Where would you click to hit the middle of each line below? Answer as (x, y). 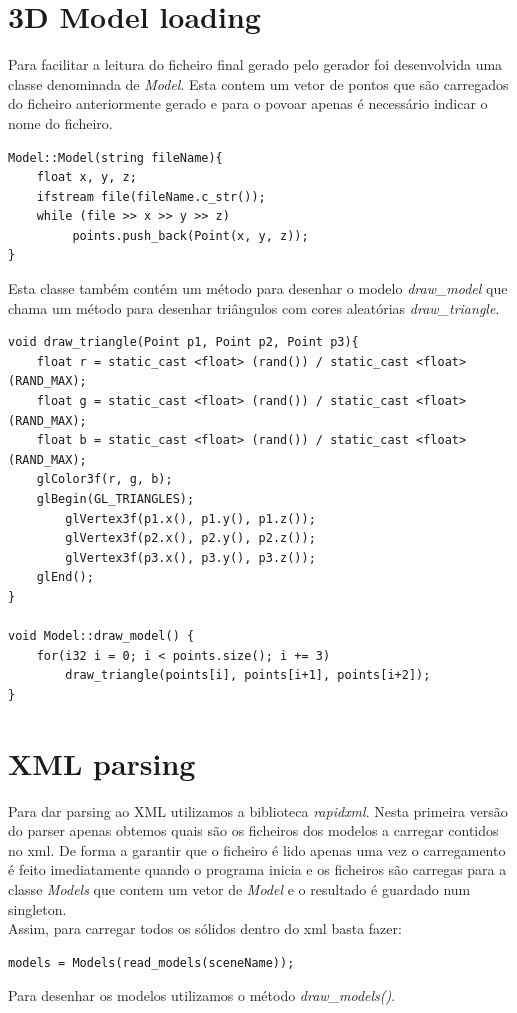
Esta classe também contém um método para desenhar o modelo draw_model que (258, 288)
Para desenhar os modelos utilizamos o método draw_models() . (202, 995)
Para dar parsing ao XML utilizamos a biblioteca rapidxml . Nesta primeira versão (258, 810)
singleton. (37, 908)
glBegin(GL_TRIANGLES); (115, 499)
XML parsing (102, 762)
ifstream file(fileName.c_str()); (151, 196)
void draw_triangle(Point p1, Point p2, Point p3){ (183, 342)
